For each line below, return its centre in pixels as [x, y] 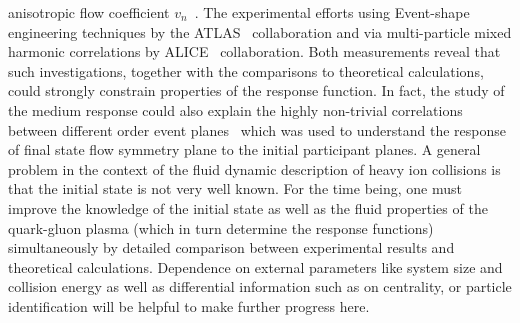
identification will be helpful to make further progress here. [189, 305]
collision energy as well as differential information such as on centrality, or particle [260, 286]
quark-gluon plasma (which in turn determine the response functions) [221, 227]
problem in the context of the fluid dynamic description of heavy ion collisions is [254, 168]
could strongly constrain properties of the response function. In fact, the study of [256, 90]
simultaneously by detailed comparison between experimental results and [231, 247]
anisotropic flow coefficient [89, 12]
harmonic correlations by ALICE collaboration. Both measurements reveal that [254, 51]
